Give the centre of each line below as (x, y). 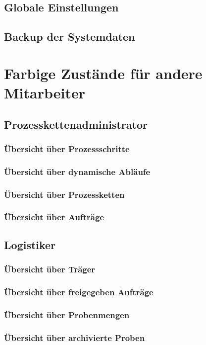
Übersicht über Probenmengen (67, 314)
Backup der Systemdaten (70, 37)
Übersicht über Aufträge (54, 217)
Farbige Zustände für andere (103, 73)
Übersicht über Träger (50, 269)
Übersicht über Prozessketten (64, 194)
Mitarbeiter (45, 92)
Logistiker (30, 244)
